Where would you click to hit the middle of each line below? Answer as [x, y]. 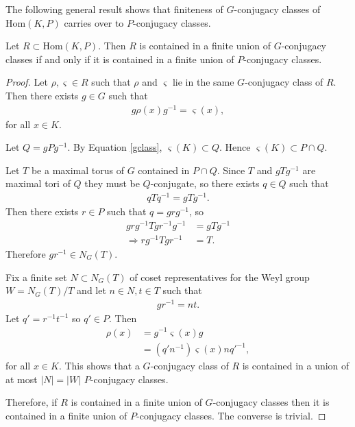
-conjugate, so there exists [205, 183]
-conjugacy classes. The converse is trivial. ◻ [231, 415]
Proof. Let [27, 82]
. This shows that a [99, 366]
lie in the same [203, 82]
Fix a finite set [36, 277]
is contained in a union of [296, 366]
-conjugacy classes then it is [271, 402]
